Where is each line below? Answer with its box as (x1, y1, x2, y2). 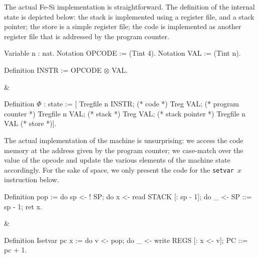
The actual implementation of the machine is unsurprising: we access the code (4, 135, 243, 145)
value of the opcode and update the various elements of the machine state (4, 155, 230, 165)
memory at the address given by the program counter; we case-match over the (4, 145, 243, 155)
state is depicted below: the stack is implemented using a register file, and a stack (4, 11, 254, 22)
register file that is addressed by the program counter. (4, 31, 169, 41)
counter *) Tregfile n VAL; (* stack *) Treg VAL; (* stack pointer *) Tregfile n (4, 108, 246, 118)
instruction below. (4, 174, 59, 185)
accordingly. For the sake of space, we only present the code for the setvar (4, 164, 234, 175)
